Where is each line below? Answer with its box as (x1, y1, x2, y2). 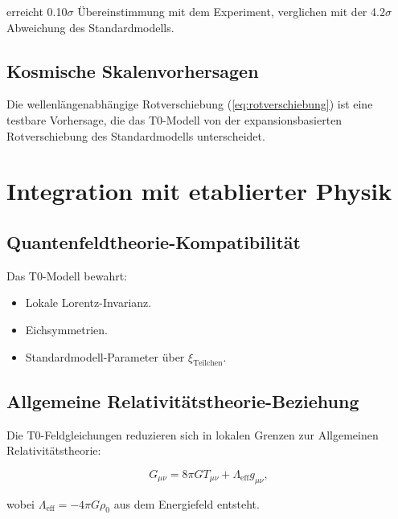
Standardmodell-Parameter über (25, 348, 185, 365)
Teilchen (193, 359, 223, 368)
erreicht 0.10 (6, 3, 68, 19)
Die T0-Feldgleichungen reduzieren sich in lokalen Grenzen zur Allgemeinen (6, 426, 379, 443)
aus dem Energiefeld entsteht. (113, 495, 260, 512)
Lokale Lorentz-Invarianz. (25, 294, 152, 311)
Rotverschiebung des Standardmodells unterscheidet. (6, 127, 265, 144)
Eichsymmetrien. (25, 321, 108, 337)
